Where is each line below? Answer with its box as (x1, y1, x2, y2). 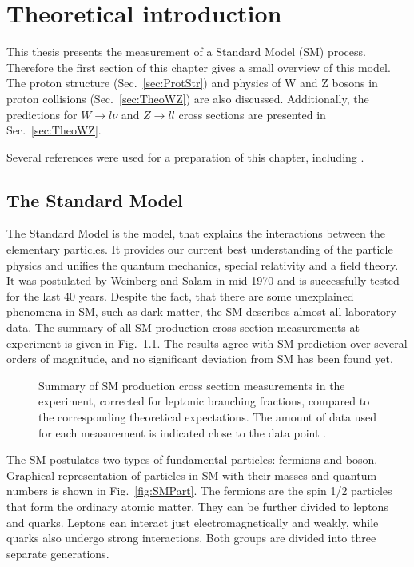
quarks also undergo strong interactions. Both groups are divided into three (6, 529, 376, 546)
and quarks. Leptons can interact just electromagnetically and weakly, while (6, 513, 379, 530)
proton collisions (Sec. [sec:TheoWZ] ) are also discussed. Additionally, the (6, 90, 369, 106)
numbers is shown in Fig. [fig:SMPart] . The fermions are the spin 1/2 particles (6, 482, 392, 499)
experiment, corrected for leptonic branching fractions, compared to (38, 393, 370, 409)
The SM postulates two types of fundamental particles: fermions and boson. (6, 451, 378, 468)
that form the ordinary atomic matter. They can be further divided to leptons (6, 497, 388, 514)
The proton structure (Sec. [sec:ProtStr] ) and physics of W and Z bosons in (6, 74, 378, 91)
